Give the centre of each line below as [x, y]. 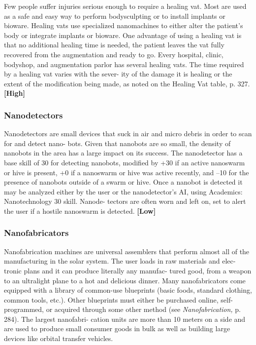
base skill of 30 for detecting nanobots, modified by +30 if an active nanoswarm [125, 162]
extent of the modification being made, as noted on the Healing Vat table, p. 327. [127, 83]
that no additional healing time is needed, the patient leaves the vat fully [114, 45]
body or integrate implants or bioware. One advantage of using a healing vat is [123, 35]
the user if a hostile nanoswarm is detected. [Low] [80, 211]
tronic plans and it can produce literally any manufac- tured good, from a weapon [128, 270]
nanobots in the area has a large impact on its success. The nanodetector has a [123, 153]
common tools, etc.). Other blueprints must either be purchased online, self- [118, 299]
